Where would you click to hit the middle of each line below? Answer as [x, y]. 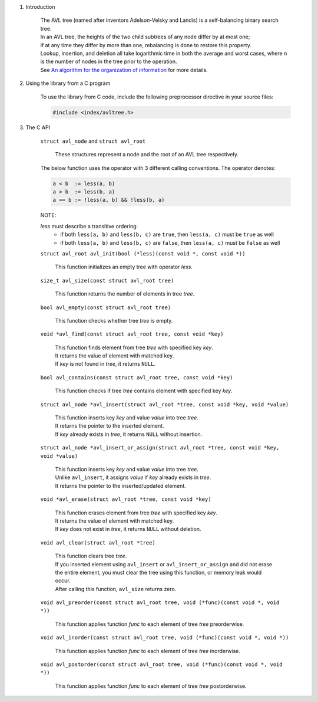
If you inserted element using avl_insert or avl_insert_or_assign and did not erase [164, 564]
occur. [63, 580]
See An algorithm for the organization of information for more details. [124, 70]
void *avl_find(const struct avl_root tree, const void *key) [132, 334]
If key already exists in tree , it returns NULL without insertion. [129, 434]
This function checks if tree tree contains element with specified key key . [144, 391]
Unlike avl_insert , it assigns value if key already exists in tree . [133, 477]
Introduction [40, 7]
